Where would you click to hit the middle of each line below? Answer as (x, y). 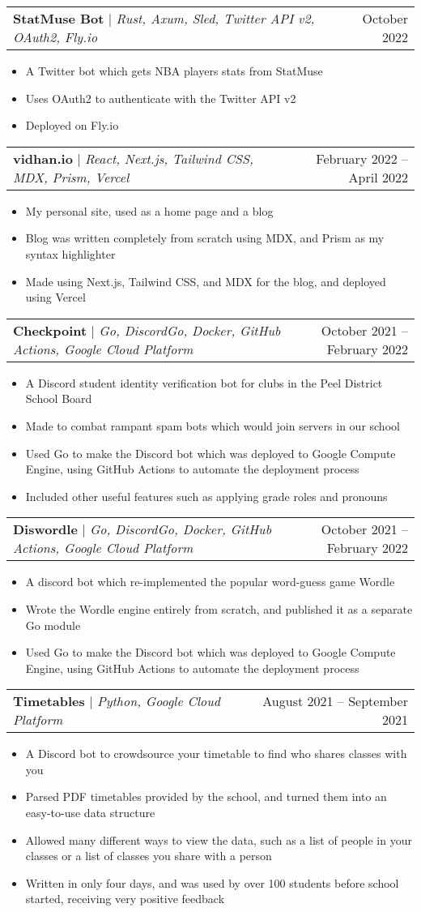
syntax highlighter (70, 253)
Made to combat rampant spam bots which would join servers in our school (213, 425)
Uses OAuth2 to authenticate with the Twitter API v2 (161, 98)
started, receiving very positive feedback (125, 899)
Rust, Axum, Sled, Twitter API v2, (215, 18)
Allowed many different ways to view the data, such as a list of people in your (219, 839)
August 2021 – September (335, 701)
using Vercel (55, 297)
